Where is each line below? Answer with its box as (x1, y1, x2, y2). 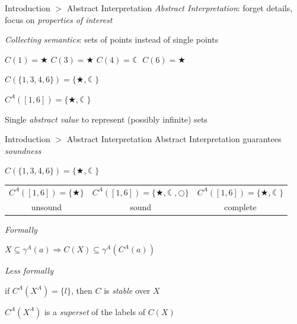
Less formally (5, 264, 53, 277)
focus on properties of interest (5, 13, 113, 25)
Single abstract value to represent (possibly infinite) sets (5, 113, 207, 125)
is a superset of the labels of (44, 305, 145, 317)
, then (71, 284, 92, 296)
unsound (31, 200, 62, 213)
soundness (5, 144, 41, 156)
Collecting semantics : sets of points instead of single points (5, 33, 219, 46)
